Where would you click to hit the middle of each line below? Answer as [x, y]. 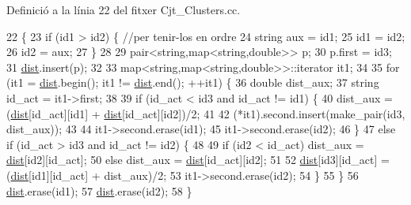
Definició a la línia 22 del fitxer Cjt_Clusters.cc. [124, 9]
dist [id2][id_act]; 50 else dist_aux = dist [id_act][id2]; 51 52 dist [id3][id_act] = [198, 160]
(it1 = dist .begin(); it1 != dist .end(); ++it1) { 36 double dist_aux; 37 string [193, 82]
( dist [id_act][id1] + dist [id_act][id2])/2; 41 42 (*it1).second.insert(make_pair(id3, [206, 113]
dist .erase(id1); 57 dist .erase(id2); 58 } [99, 190]
